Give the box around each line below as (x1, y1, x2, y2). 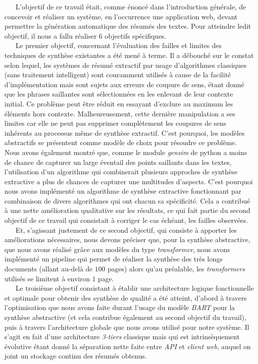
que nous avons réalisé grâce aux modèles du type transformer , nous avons (4, 244, 230, 254)
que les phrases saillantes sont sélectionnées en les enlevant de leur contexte (4, 89, 233, 99)
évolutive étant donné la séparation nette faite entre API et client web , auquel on (4, 341, 251, 351)
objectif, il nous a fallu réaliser (4, 30, 97, 41)
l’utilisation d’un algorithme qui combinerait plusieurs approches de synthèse (4, 166, 238, 177)
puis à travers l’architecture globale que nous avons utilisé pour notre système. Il (4, 321, 250, 332)
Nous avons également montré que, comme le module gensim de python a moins (4, 147, 247, 157)
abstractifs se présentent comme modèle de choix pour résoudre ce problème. (4, 137, 237, 148)
